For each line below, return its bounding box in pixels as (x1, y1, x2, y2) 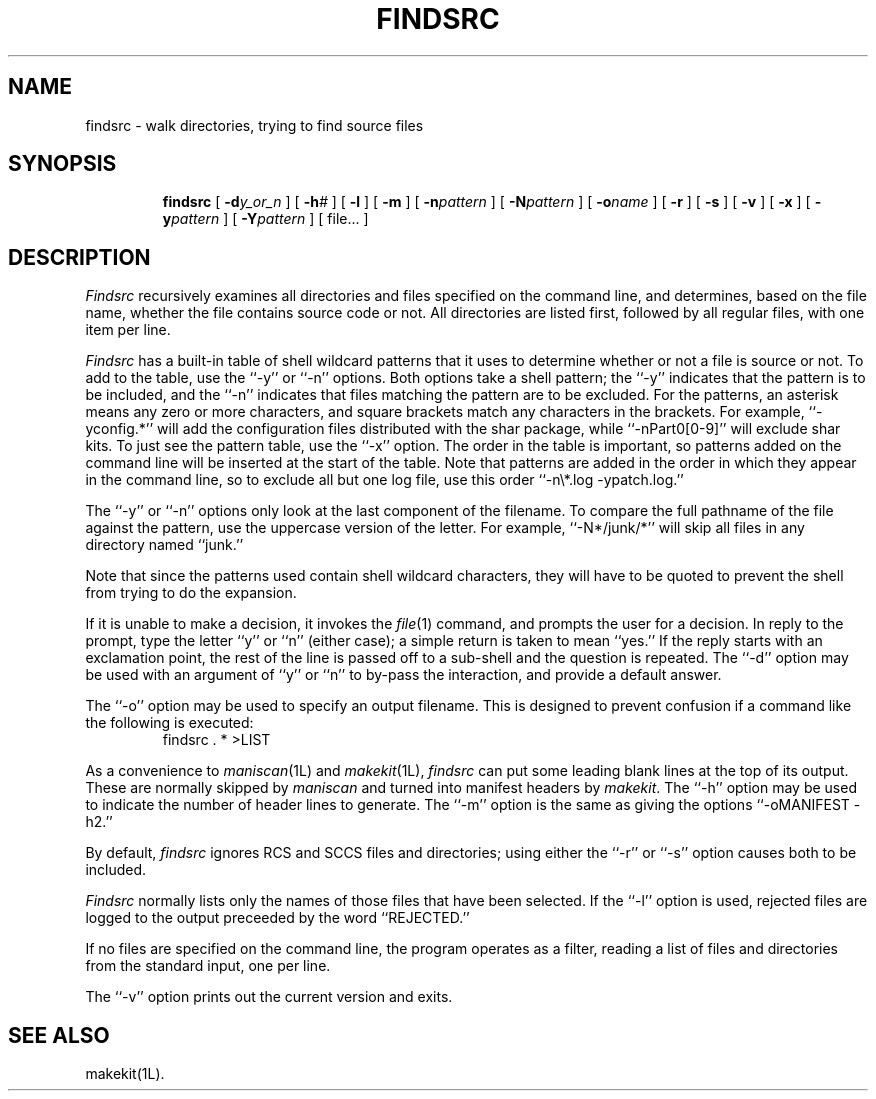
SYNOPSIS (8, 151, 117, 177)
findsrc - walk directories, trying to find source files (85, 116, 424, 134)
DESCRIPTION (8, 244, 151, 270)
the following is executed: (85, 714, 254, 732)
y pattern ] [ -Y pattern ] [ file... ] (162, 210, 369, 228)
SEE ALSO (8, 1022, 110, 1048)
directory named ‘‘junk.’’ (85, 536, 244, 554)
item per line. (85, 321, 171, 339)
